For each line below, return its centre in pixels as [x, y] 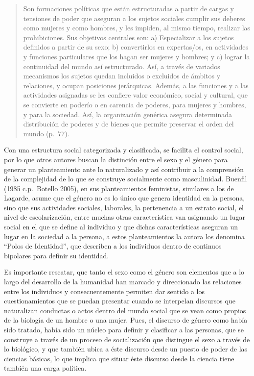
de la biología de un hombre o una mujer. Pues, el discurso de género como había [126, 320]
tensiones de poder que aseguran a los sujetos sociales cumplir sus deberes [134, 18]
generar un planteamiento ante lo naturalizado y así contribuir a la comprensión [124, 169]
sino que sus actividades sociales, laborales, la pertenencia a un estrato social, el [124, 207]
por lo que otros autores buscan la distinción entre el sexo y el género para [116, 159]
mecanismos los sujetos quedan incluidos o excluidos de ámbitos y [122, 76]
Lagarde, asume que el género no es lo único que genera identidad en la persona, [125, 198]
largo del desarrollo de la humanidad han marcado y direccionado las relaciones [123, 282]
